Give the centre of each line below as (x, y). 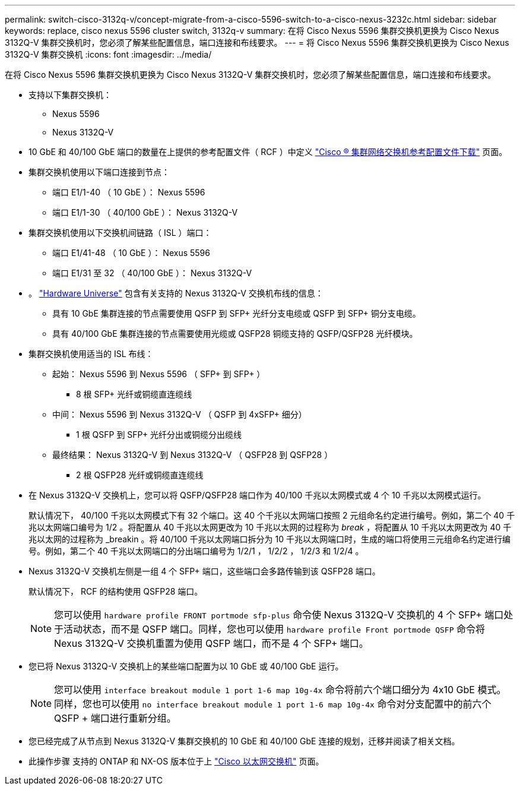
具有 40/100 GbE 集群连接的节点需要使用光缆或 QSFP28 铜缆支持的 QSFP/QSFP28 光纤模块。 (235, 334)
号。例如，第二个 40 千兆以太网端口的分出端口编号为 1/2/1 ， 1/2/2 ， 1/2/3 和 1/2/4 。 (196, 551)
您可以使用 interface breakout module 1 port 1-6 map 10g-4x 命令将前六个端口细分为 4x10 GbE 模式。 (280, 690)
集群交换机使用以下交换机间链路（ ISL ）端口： (120, 233)
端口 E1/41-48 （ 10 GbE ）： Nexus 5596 (131, 253)
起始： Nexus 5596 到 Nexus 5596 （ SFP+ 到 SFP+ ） (159, 374)
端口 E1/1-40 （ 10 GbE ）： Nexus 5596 (129, 192)
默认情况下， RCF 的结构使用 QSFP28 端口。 (116, 591)
